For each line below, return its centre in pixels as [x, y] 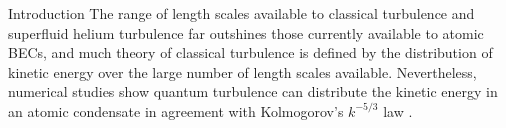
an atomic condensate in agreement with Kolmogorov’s [176, 110]
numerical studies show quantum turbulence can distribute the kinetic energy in [253, 91]
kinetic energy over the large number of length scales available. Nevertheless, [242, 71]
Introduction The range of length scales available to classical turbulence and [241, 13]
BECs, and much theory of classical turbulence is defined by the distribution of [250, 52]
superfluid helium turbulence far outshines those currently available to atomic [246, 32]
